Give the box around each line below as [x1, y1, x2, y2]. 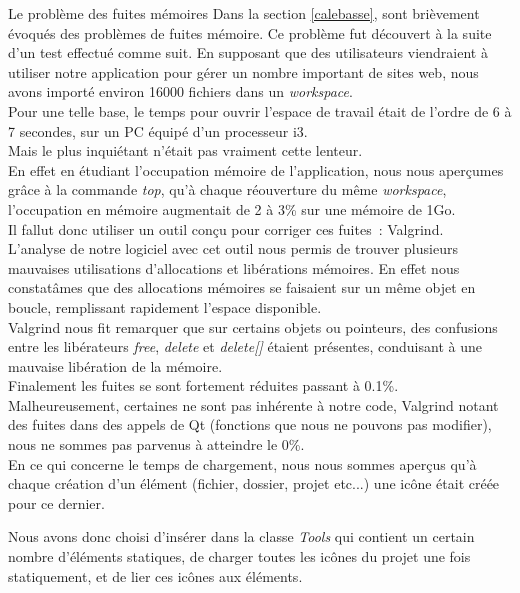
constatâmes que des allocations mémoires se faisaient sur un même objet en [8, 277, 476, 298]
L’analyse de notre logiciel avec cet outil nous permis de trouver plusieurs [8, 238, 458, 259]
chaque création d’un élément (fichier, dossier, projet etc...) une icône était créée [8, 473, 500, 494]
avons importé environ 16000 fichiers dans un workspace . [8, 81, 353, 102]
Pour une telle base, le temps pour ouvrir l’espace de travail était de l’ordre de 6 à [8, 100, 512, 121]
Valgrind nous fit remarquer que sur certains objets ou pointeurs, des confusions [8, 316, 498, 337]
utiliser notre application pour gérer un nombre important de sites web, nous [8, 61, 479, 82]
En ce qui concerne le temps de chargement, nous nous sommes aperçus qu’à [8, 453, 477, 474]
